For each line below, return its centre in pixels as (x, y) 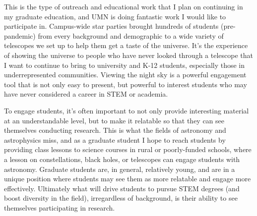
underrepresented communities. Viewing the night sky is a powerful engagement (125, 75)
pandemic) (20, 35)
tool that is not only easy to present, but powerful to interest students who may (126, 84)
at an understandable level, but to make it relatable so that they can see (114, 120)
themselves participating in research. (60, 207)
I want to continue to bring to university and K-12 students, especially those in (125, 65)
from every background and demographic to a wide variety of (131, 35)
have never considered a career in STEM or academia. (86, 94)
